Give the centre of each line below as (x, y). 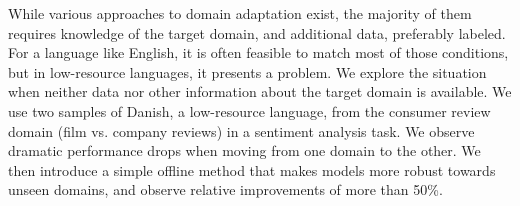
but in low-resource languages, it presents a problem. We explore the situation (247, 71)
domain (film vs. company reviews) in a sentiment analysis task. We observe (241, 130)
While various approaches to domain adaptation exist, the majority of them (240, 13)
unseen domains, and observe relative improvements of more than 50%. (225, 189)
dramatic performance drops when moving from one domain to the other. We (244, 150)
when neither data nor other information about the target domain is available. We (260, 91)
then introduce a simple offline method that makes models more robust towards (252, 169)
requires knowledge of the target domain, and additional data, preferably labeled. (257, 32)
